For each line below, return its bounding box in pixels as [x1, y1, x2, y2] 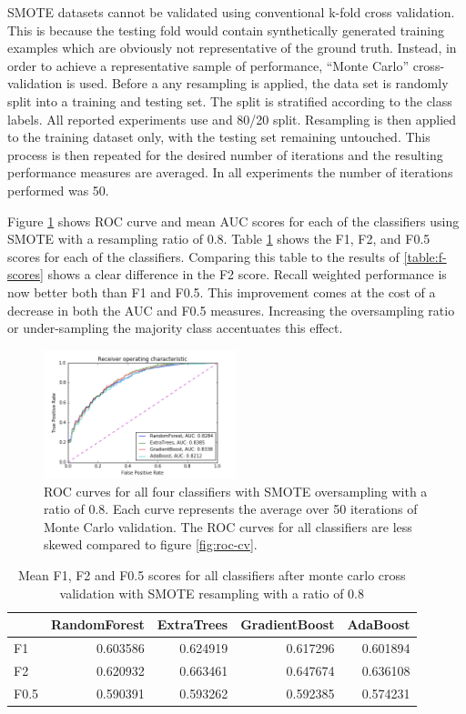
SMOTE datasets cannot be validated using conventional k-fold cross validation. [7, 3, 455, 21]
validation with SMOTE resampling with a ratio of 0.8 [59, 583, 365, 602]
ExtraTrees [157, 615, 228, 634]
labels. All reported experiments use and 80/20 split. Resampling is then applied [7, 109, 457, 128]
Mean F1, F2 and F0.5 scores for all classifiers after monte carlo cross [17, 565, 406, 584]
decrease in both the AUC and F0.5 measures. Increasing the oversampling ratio [7, 300, 455, 319]
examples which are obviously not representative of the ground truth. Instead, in [7, 38, 457, 57]
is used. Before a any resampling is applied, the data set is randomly [66, 74, 449, 93]
